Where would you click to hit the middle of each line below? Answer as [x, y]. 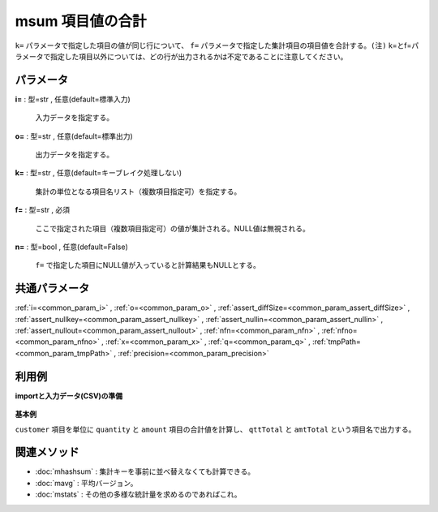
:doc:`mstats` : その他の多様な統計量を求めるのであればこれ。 [138, 494]
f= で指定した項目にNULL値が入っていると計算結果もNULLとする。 [148, 265]
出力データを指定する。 [74, 155]
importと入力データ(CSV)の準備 [69, 396]
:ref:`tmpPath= [337, 342]
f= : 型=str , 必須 [43, 210]
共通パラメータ [52, 288]
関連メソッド [47, 452]
